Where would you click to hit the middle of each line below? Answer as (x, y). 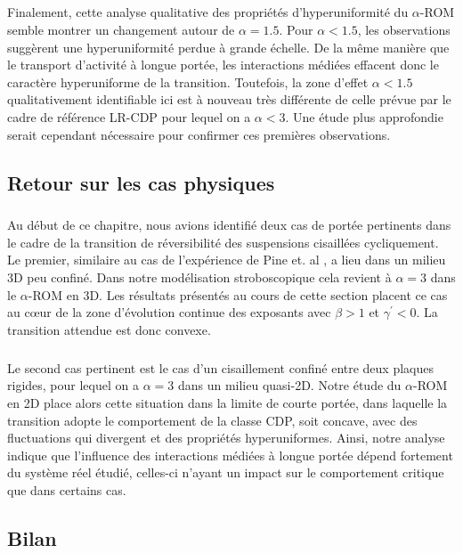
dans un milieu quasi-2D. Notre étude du (289, 385)
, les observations (404, 29)
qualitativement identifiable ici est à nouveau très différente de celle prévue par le (229, 99)
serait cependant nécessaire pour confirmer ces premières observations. (199, 134)
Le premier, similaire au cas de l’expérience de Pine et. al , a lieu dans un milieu (227, 260)
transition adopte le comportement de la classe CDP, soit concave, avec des (212, 420)
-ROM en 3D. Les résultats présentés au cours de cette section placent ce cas (238, 294)
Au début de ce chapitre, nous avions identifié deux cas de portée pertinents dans (229, 225)
